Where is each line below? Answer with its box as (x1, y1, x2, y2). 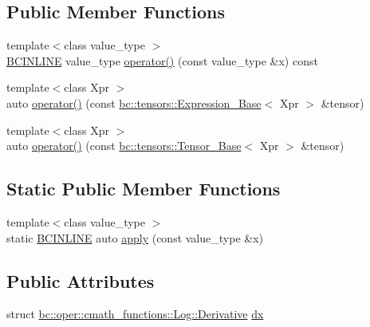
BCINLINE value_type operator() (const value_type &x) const (6, 52, 318, 69)
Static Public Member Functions (6, 176, 281, 201)
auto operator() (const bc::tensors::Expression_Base (6, 94, 262, 111)
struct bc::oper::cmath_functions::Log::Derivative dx (6, 305, 264, 322)
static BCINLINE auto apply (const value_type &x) (6, 229, 263, 246)
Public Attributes (6, 268, 155, 293)
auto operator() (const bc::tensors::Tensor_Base (6, 137, 242, 154)
